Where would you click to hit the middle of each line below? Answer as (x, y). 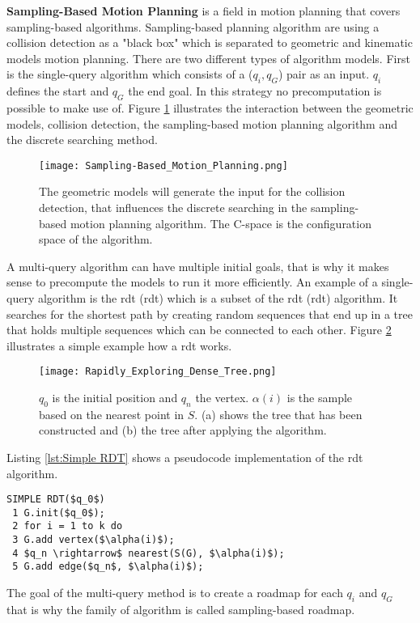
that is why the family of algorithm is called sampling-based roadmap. (181, 609)
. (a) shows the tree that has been (278, 414)
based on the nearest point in (112, 414)
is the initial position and (115, 397)
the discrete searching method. (82, 140)
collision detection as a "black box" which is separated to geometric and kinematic (210, 42)
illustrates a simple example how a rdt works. (119, 345)
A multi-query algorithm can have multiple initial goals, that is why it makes (198, 266)
